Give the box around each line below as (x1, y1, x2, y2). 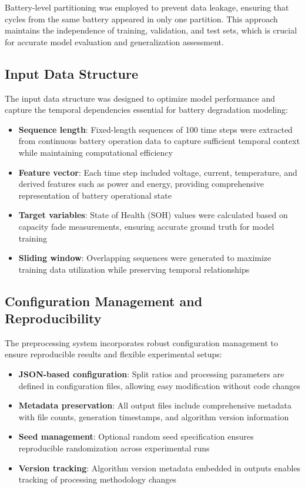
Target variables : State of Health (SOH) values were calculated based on (18, 209, 288, 221)
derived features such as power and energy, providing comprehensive (18, 177, 264, 190)
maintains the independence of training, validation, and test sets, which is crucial (5, 24, 297, 36)
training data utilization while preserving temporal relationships (18, 263, 250, 275)
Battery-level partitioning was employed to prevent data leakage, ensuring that (5, 1, 289, 13)
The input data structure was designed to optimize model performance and (5, 92, 276, 104)
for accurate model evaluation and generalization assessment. (5, 35, 224, 48)
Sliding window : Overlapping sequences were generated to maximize (18, 252, 272, 264)
